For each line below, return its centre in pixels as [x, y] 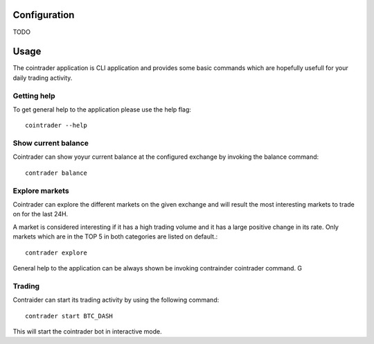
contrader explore [56, 252]
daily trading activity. [43, 78]
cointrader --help [56, 126]
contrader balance [56, 173]
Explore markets [41, 191]
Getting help [34, 96]
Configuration [44, 15]
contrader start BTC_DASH [69, 316]
